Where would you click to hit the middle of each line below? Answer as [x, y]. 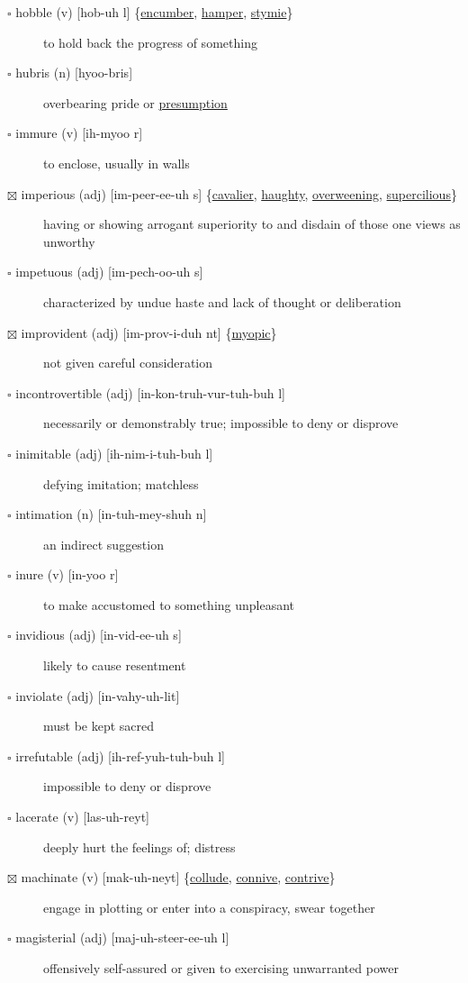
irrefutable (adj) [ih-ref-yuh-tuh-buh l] [121, 755]
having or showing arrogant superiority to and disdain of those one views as [252, 224]
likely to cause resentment [115, 665]
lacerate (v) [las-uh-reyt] [82, 817]
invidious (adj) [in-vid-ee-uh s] [99, 635]
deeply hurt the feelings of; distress [139, 846]
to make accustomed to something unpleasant [169, 604]
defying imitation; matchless [121, 483]
